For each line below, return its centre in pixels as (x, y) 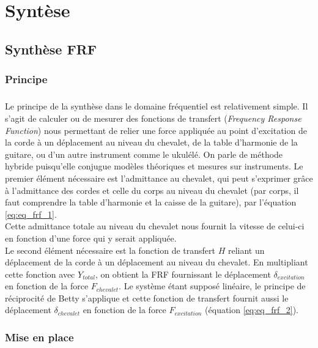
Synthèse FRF (51, 49)
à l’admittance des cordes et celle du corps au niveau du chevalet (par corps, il (152, 190)
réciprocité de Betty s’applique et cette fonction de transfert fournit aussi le (147, 298)
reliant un (246, 250)
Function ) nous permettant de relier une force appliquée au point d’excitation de (156, 130)
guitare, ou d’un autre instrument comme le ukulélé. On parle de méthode (144, 154)
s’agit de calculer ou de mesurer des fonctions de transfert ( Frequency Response (153, 118)
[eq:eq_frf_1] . (31, 214)
